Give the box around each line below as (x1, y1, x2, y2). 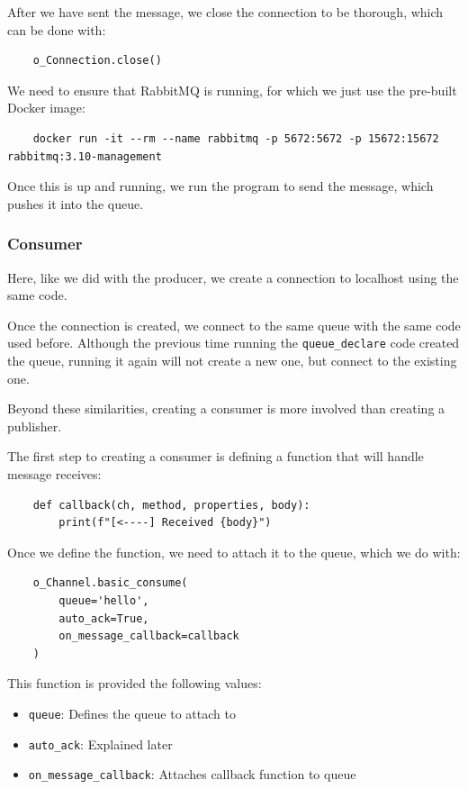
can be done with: (7, 20, 106, 39)
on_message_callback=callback (58, 630, 239, 643)
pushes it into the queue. (7, 194, 144, 213)
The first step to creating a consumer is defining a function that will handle (7, 447, 424, 466)
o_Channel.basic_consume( (32, 576, 188, 590)
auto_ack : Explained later (28, 734, 173, 753)
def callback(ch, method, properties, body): (32, 498, 310, 512)
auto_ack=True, (58, 612, 149, 625)
